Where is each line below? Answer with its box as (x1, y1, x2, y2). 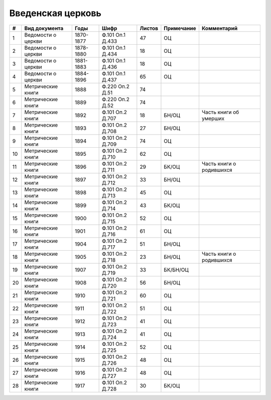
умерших (201, 115, 225, 122)
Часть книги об (201, 109, 239, 116)
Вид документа (24, 25, 64, 32)
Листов (140, 25, 158, 32)
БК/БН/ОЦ (164, 266, 189, 273)
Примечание (164, 25, 196, 32)
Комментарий (201, 25, 238, 32)
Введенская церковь (9, 8, 101, 19)
